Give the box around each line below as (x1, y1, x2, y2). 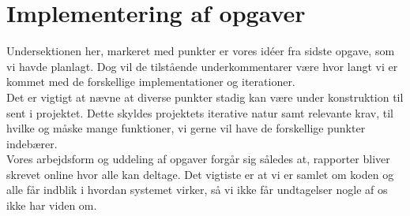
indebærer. (6, 135, 58, 151)
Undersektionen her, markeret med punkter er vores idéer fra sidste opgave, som (6, 43, 395, 59)
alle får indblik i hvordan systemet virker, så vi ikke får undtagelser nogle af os (6, 181, 388, 198)
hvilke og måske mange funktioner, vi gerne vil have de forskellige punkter (6, 120, 366, 136)
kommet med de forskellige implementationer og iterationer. (6, 73, 295, 90)
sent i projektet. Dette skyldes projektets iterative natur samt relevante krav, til (6, 104, 394, 121)
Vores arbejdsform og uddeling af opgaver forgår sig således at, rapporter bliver (6, 151, 390, 167)
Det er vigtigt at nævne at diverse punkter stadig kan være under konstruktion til (6, 88, 404, 105)
